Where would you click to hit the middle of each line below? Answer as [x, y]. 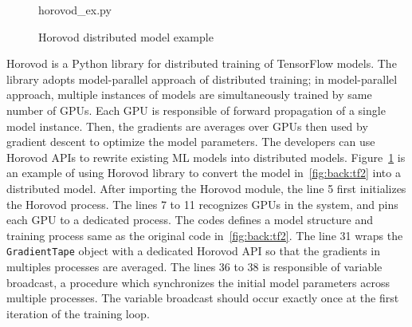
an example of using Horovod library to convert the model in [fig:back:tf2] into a [204, 173]
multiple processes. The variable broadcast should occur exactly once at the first [203, 298]
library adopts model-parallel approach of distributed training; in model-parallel [202, 79]
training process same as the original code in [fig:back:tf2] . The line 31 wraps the [205, 235]
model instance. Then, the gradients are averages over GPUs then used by [187, 126]
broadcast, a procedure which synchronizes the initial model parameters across [198, 282]
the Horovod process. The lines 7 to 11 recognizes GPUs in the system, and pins [202, 204]
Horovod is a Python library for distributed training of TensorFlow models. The [202, 63]
